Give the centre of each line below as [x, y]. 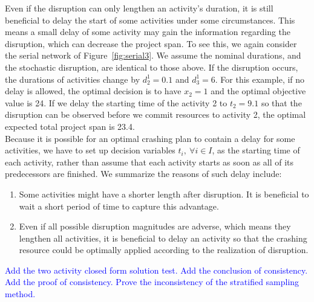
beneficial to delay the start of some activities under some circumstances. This [150, 20]
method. [20, 294]
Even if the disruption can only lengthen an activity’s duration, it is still [139, 8]
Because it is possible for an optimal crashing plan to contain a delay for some [150, 138]
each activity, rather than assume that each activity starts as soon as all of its [149, 162]
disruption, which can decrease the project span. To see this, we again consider [151, 43]
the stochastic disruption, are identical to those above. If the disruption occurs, [152, 67]
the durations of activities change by [73, 79]
